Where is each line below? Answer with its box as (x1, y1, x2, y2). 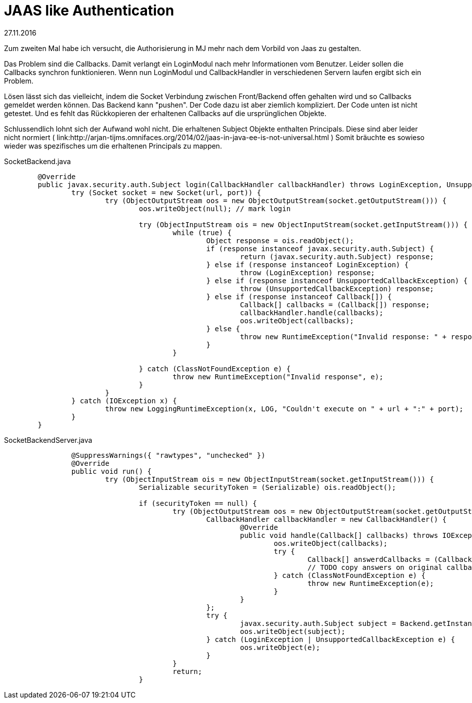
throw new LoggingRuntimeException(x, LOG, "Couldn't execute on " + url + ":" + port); (105, 404, 463, 413)
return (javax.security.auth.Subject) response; (240, 252, 434, 261)
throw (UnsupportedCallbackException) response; (240, 284, 434, 293)
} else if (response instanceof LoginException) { (206, 260, 409, 269)
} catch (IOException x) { (71, 396, 177, 405)
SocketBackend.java (4, 157, 71, 166)
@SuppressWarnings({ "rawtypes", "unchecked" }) (71, 451, 265, 459)
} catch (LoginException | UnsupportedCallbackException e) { (206, 635, 455, 643)
